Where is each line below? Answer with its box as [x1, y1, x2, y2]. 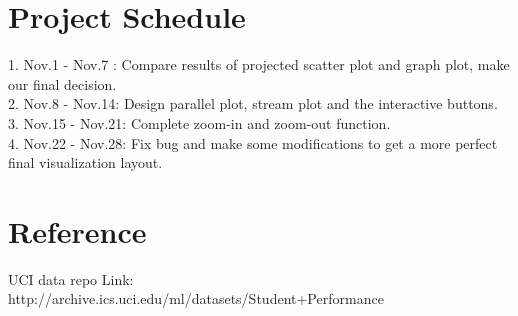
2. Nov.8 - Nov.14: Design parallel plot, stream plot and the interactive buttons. [8, 93, 498, 114]
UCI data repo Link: [8, 268, 134, 289]
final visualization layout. [8, 152, 163, 173]
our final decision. [8, 73, 117, 94]
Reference [8, 210, 147, 251]
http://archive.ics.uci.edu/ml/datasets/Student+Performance [8, 288, 384, 309]
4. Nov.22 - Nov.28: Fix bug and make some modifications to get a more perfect [8, 132, 498, 153]
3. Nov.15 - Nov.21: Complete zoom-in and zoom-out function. [8, 112, 391, 133]
